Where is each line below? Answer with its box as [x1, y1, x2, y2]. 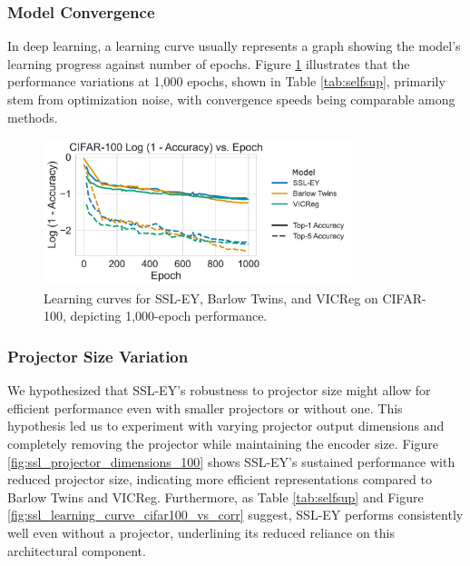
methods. [7, 107, 58, 126]
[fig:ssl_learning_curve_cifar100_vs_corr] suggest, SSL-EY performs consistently [7, 505, 464, 524]
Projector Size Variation [7, 344, 189, 367]
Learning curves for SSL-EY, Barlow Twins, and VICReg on [44, 288, 378, 307]
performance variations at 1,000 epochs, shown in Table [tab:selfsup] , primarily [7, 72, 446, 91]
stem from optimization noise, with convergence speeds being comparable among [7, 90, 455, 108]
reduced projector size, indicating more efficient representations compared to [7, 470, 432, 489]
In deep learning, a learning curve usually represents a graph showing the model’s [7, 36, 461, 55]
